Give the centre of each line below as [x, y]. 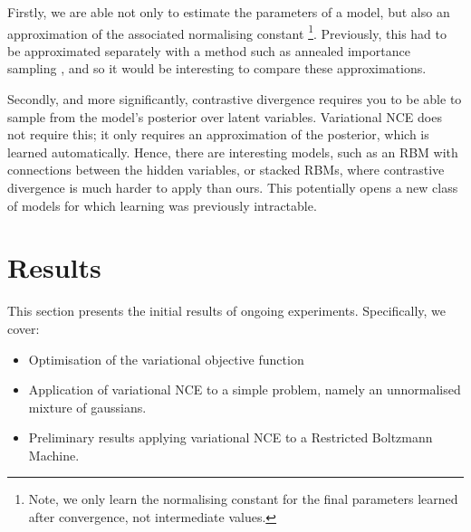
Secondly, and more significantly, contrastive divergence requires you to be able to [235, 99]
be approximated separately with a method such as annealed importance [209, 50]
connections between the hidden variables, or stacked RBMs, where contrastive [226, 170]
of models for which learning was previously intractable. [162, 205]
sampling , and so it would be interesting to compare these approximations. [217, 68]
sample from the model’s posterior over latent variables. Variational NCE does [225, 116]
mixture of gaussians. [87, 407]
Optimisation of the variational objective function [166, 359]
